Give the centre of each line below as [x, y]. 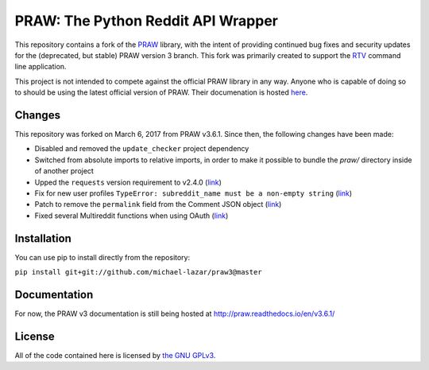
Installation [43, 238]
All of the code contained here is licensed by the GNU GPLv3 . [115, 355]
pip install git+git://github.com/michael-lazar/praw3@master [138, 272]
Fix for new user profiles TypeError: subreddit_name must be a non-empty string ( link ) [193, 193]
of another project [64, 171]
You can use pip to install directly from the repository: [102, 257]
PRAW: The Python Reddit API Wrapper [146, 21]
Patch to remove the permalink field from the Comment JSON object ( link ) [158, 204]
